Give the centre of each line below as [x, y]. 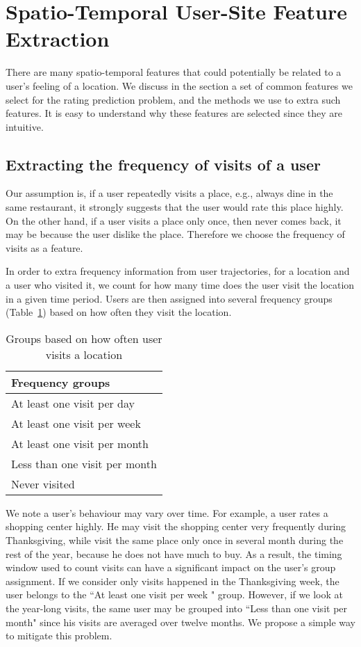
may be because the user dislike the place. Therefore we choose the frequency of [175, 234]
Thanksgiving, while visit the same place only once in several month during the [175, 540]
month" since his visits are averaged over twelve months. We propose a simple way [181, 622]
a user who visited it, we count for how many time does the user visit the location [180, 285]
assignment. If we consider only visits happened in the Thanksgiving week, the [173, 581]
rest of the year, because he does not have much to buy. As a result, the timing [174, 553]
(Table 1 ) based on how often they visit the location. [119, 312]
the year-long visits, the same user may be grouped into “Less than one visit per [177, 608]
